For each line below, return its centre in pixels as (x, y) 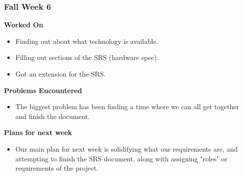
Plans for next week (38, 132)
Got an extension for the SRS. (60, 74)
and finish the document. (53, 116)
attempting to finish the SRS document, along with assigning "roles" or (121, 158)
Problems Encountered (43, 90)
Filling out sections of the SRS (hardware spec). (87, 57)
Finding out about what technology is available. (87, 41)
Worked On (24, 25)
